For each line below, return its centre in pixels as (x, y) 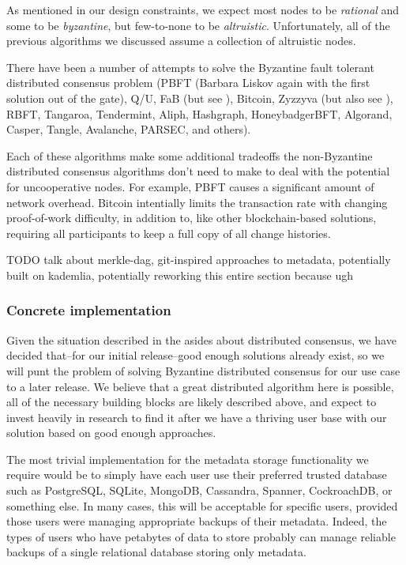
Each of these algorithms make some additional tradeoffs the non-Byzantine (190, 155)
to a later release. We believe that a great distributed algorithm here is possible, (200, 386)
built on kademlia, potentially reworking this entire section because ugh (180, 275)
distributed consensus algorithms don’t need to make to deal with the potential (198, 171)
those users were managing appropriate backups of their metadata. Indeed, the (197, 521)
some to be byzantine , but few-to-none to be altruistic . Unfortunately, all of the (198, 25)
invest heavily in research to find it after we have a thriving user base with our (197, 417)
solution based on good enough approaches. (111, 433)
